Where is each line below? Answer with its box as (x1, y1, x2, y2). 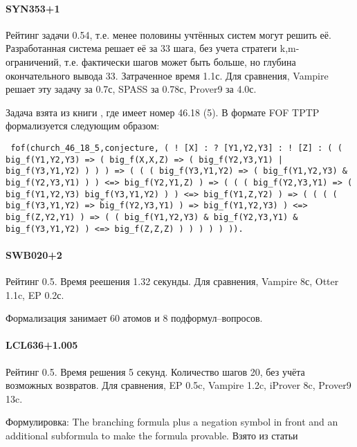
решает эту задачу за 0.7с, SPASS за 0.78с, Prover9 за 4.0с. (6, 82, 257, 96)
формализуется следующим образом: (6, 118, 160, 133)
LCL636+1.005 (6, 338, 78, 352)
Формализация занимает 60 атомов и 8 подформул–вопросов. (6, 311, 263, 325)
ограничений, (6, 54, 62, 69)
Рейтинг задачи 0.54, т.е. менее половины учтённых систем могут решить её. (6, 27, 331, 42)
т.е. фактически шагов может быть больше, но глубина (64, 54, 296, 69)
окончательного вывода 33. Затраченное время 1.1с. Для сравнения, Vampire (6, 68, 329, 82)
